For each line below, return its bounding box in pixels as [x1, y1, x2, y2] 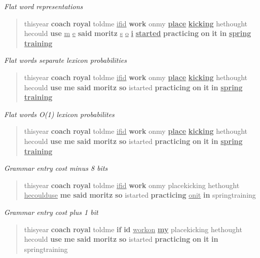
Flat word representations [4, 1, 83, 11]
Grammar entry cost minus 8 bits [4, 163, 108, 173]
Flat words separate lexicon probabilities [4, 55, 127, 65]
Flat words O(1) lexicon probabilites [4, 108, 115, 119]
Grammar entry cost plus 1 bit [4, 206, 98, 217]
